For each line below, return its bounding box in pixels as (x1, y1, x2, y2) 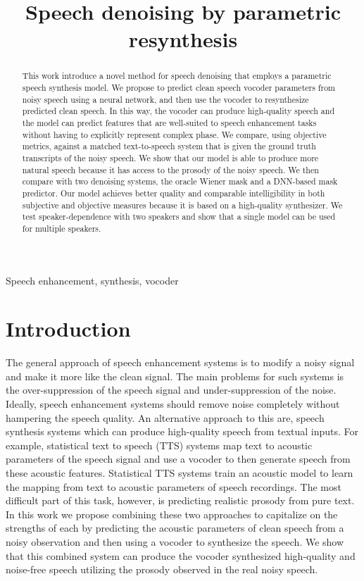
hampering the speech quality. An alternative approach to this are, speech (6, 410, 325, 425)
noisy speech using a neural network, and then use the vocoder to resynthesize (22, 93, 309, 105)
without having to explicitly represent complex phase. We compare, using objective (22, 128, 327, 140)
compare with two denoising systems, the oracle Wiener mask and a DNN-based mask (22, 175, 338, 187)
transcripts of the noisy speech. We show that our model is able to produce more (22, 151, 319, 163)
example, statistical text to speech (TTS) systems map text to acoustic (6, 437, 313, 452)
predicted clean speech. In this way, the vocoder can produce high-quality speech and (22, 105, 335, 117)
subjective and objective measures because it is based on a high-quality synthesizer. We (22, 199, 343, 211)
